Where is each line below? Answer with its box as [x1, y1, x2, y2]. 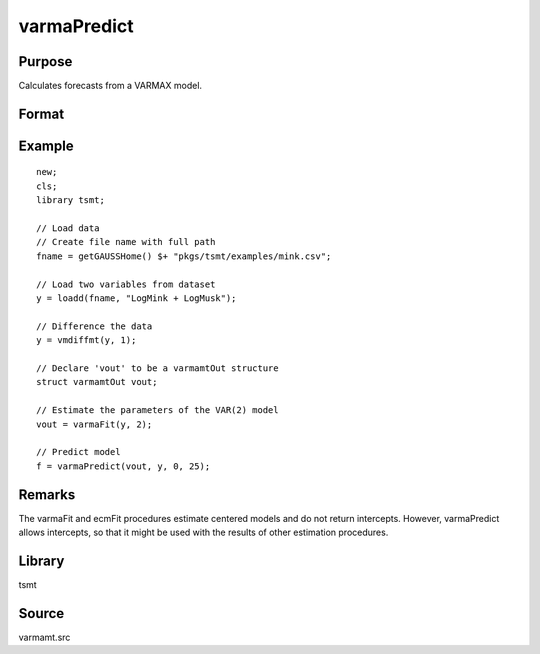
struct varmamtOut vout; [36, 376, 158, 388]
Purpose [18, 53, 73, 70]
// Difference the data [36, 320, 153, 332]
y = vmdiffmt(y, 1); [36, 335, 137, 346]
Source [18, 605, 65, 622]
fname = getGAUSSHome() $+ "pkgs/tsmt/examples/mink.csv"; [36, 250, 332, 262]
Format [18, 105, 65, 122]
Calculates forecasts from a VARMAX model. [18, 80, 203, 92]
